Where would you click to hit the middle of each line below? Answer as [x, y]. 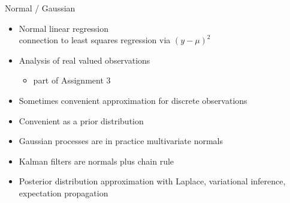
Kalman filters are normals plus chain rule [96, 161]
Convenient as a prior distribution [81, 120]
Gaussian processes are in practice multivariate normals [121, 141]
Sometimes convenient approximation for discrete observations [133, 100]
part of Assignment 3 [72, 80]
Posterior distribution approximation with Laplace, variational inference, [152, 181]
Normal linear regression [64, 28]
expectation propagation [64, 192]
